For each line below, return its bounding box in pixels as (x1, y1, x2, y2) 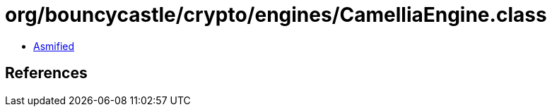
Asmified (33, 39, 75, 52)
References (5, 64, 88, 82)
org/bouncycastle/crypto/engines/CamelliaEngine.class (5, 3, 547, 27)
